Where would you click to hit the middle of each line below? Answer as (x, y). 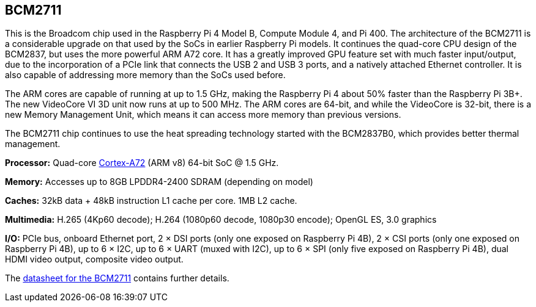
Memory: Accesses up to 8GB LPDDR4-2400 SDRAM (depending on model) (159, 182)
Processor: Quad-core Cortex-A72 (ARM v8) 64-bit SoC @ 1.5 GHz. (142, 163)
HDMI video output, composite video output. (94, 259)
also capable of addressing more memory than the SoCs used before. (145, 75)
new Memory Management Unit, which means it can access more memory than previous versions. (203, 115)
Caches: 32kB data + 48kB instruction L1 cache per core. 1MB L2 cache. (151, 201)
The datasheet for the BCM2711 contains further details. (117, 278)
